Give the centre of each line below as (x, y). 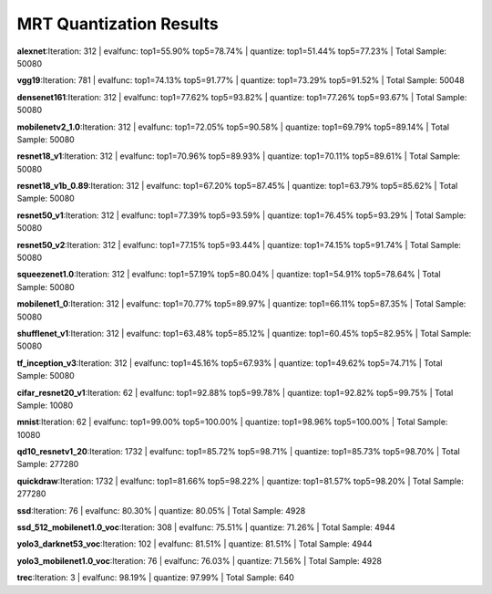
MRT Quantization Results (118, 24)
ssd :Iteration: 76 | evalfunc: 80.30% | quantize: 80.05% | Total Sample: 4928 (161, 510)
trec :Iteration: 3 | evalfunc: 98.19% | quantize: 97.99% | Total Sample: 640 (156, 578)
